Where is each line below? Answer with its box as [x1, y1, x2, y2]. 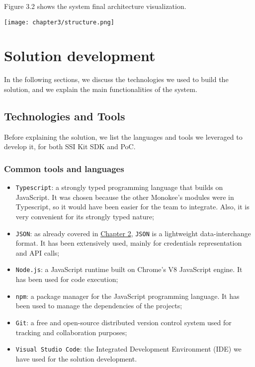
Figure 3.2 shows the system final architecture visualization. [4, 1, 186, 11]
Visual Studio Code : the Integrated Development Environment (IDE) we [15, 344, 242, 354]
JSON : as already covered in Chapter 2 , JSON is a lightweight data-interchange [15, 228, 251, 238]
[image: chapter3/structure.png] [4, 18, 114, 26]
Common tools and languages [4, 162, 124, 175]
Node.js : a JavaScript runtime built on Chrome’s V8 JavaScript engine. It [15, 264, 243, 275]
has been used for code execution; [15, 274, 118, 284]
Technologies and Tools [4, 108, 125, 123]
